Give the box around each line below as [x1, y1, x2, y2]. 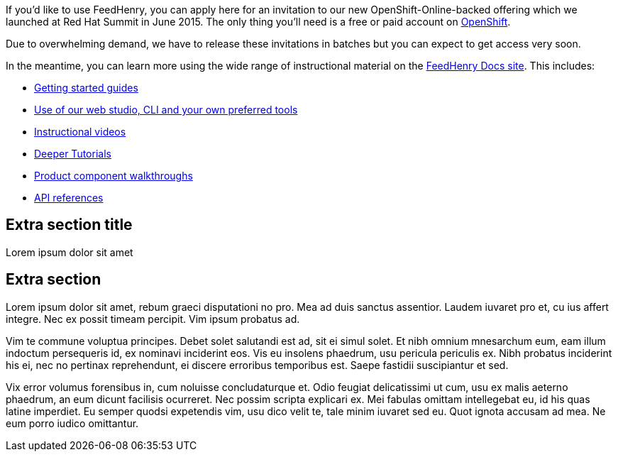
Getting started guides [34, 82, 138, 94]
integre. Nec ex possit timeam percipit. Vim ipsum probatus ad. [6, 312, 300, 325]
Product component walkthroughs [34, 170, 193, 182]
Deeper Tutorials [34, 148, 111, 160]
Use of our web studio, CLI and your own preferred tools [34, 104, 298, 116]
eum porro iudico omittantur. [6, 417, 139, 429]
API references [34, 192, 104, 204]
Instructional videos [34, 126, 126, 138]
